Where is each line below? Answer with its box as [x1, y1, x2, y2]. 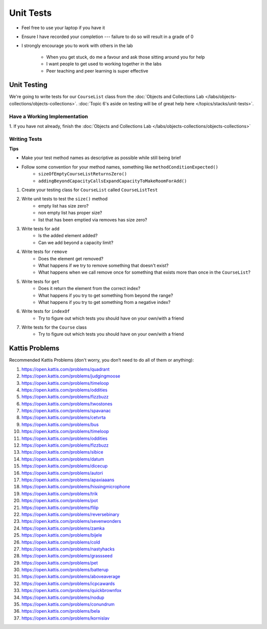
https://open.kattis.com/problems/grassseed [21, 553, 113, 559]
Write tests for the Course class [21, 324, 87, 331]
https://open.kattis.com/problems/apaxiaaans [21, 477, 115, 483]
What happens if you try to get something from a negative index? [38, 299, 171, 305]
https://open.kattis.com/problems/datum [21, 456, 104, 462]
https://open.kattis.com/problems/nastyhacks [21, 546, 115, 552]
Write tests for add [21, 225, 60, 232]
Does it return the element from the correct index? [38, 286, 140, 292]
